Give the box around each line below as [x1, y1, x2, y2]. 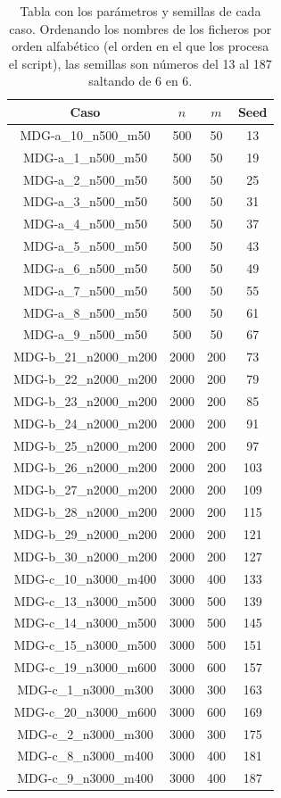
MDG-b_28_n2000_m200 [13, 503, 157, 521]
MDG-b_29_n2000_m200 [13, 525, 157, 543]
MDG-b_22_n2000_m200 [13, 370, 157, 388]
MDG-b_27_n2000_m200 [13, 480, 157, 499]
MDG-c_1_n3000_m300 [17, 679, 153, 698]
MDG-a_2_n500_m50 [22, 170, 148, 188]
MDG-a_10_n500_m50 [20, 125, 151, 144]
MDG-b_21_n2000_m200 [13, 347, 157, 366]
